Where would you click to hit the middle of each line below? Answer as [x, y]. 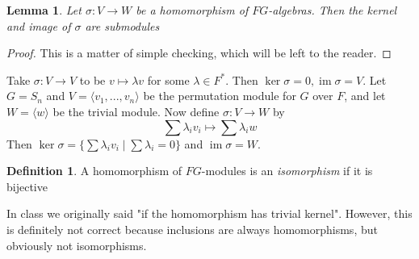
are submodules [122, 25]
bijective [27, 186]
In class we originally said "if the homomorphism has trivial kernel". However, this [209, 213]
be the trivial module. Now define [136, 111]
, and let [365, 96]
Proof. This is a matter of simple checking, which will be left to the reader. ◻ [199, 53]
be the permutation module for [220, 96]
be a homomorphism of [192, 10]
